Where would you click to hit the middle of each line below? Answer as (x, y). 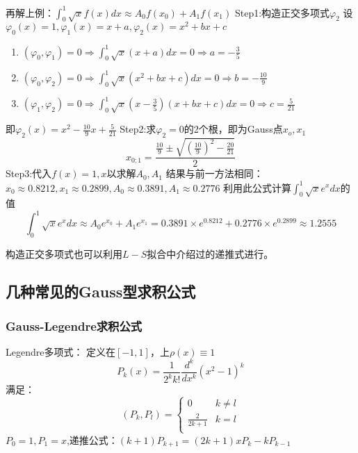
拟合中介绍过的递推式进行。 (210, 254)
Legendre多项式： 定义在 (61, 351)
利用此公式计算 (258, 187)
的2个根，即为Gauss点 (233, 129)
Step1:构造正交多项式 (282, 12)
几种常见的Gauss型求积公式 (101, 291)
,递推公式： (92, 439)
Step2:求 (138, 129)
